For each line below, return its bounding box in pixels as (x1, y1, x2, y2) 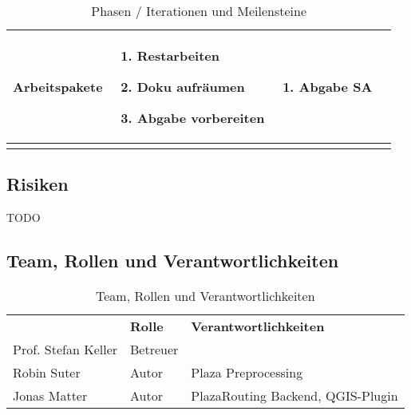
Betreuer (130, 340, 179, 358)
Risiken (6, 172, 69, 196)
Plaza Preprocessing (191, 363, 303, 381)
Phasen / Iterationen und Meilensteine (91, 2, 307, 20)
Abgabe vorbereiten (136, 109, 265, 127)
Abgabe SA (298, 77, 373, 96)
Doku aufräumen (136, 77, 245, 96)
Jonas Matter (13, 386, 88, 405)
